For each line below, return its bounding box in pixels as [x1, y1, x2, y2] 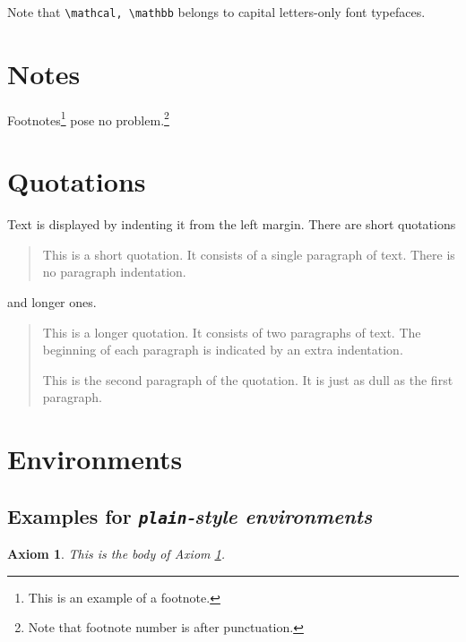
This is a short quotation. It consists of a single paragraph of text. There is [42, 244, 455, 263]
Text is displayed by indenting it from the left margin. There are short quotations [7, 215, 456, 234]
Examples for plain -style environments [7, 501, 373, 529]
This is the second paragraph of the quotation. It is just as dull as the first [42, 370, 453, 389]
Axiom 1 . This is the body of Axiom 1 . [7, 544, 225, 563]
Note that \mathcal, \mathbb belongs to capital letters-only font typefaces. [7, 3, 426, 21]
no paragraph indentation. [42, 262, 186, 281]
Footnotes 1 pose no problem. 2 [7, 107, 169, 129]
